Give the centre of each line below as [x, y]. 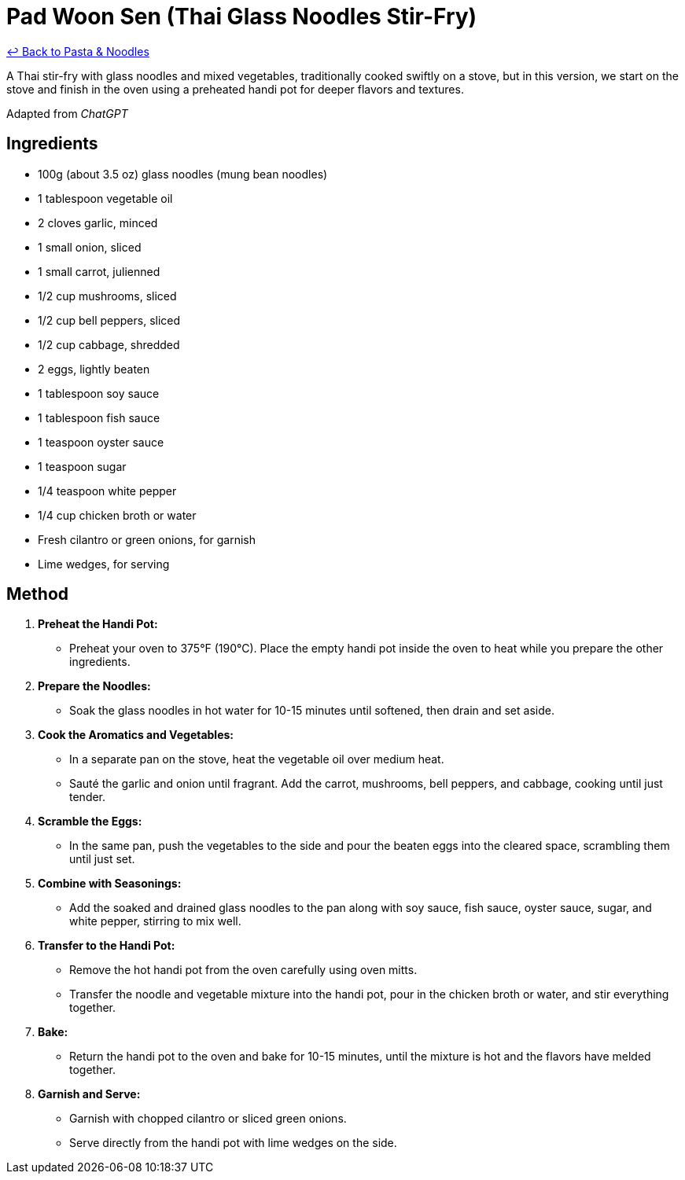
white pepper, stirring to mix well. [155, 921]
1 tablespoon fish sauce [99, 417]
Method [38, 594]
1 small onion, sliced [90, 247]
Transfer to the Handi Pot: [107, 946]
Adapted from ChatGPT [67, 113]
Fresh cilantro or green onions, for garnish [147, 539]
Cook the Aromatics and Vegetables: [136, 735]
